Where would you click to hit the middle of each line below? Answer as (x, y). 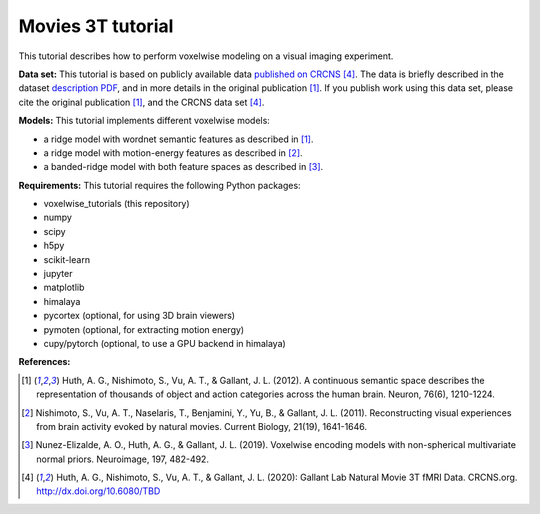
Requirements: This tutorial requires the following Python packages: (159, 185)
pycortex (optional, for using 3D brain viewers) (139, 316)
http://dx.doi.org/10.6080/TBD (98, 491)
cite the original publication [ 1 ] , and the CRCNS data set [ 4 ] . (141, 102)
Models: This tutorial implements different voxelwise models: (144, 121)
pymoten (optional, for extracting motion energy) (144, 329)
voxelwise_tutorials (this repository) (116, 204)
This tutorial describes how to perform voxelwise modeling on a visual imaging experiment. (206, 56)
